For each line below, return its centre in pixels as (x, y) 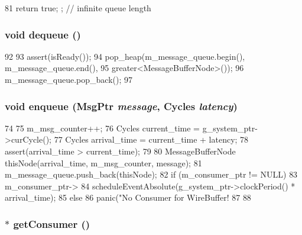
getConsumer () (52, 223)
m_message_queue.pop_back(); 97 (69, 79)
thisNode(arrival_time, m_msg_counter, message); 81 (103, 162)
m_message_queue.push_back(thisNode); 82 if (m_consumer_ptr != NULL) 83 (151, 174)
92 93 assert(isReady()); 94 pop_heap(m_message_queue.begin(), (125, 56)
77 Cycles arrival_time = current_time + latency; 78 (151, 139)
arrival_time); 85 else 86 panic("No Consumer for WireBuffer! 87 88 (128, 197)
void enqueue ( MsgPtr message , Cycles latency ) (121, 106)
